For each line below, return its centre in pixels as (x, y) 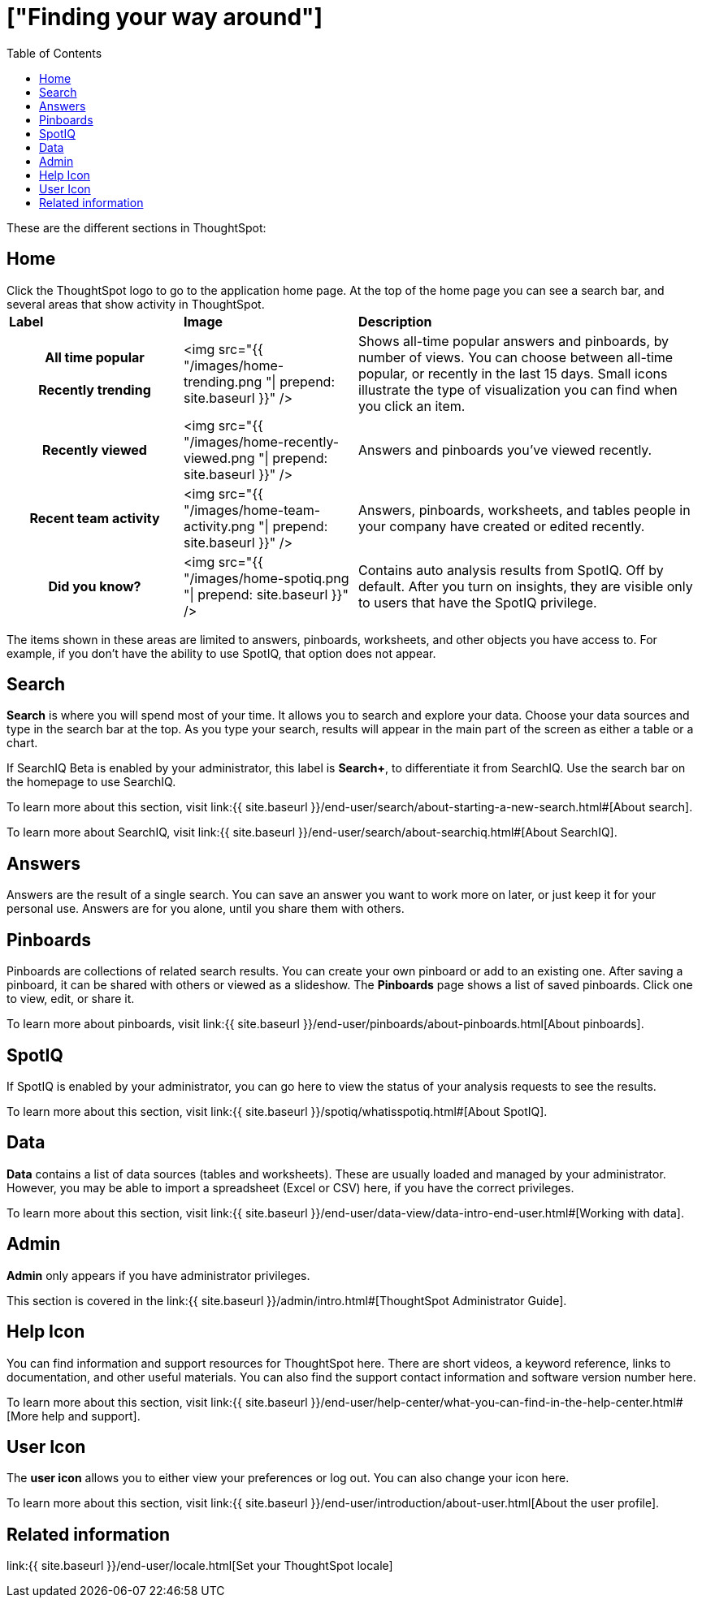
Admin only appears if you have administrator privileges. (158, 1275)
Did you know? (95, 586)
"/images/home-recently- (262, 441)
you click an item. (412, 406)
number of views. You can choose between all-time (516, 357)
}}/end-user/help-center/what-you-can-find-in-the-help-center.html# (497, 1402)
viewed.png (219, 458)
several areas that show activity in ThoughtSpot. (136, 304)
